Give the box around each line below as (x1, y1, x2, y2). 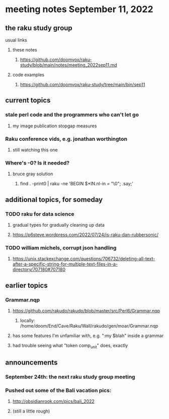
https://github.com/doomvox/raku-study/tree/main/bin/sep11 (20, 82, 145, 87)
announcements (5, 358, 58, 367)
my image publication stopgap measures (12, 123, 97, 129)
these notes (12, 47, 37, 53)
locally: (20, 317, 35, 324)
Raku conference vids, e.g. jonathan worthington (5, 135, 127, 142)
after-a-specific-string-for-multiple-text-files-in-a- (12, 261, 118, 267)
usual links (5, 37, 28, 43)
